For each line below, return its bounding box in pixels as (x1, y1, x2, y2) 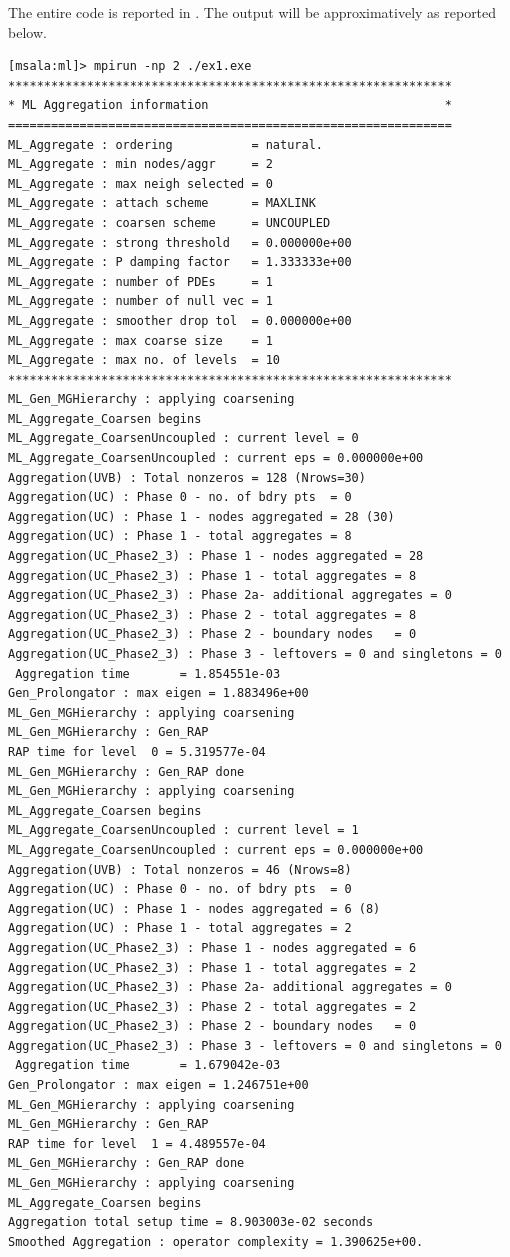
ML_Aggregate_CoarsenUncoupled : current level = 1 (8, 823, 359, 838)
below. (8, 21, 47, 42)
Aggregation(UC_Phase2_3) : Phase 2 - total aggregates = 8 (8, 607, 417, 622)
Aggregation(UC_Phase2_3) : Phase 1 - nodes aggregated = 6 (8, 940, 417, 955)
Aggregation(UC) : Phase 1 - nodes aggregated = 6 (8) (8, 901, 381, 916)
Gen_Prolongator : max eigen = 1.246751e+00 (8, 1078, 309, 1093)
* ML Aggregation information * (8, 98, 452, 113)
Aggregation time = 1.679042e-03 (15, 1058, 281, 1073)
